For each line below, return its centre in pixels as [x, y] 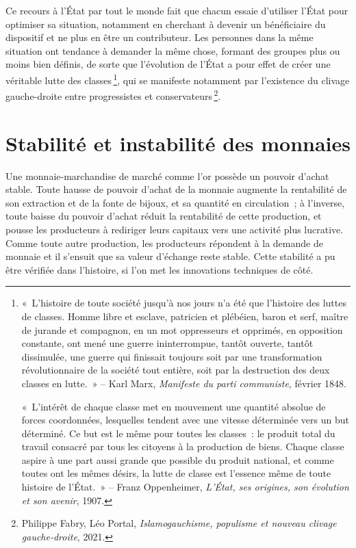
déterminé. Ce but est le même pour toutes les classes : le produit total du [178, 433]
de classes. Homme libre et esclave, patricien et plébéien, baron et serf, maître [185, 316]
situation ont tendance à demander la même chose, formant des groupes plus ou [173, 50]
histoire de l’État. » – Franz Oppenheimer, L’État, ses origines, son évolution [185, 487]
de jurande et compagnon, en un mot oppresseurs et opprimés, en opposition [182, 329]
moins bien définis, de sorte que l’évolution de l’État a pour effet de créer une [168, 64]
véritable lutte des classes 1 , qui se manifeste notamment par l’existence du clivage [178, 79]
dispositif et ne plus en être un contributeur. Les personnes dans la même [160, 37]
